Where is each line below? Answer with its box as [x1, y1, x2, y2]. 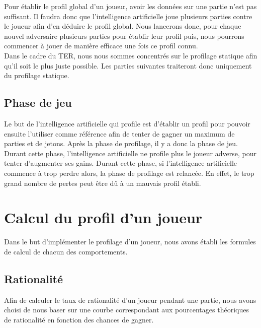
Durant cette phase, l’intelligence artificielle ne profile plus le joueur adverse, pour [4, 148, 256, 158]
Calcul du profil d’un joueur [4, 207, 203, 228]
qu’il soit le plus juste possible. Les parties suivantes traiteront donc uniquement [4, 60, 252, 71]
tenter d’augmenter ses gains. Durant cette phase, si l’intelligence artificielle [4, 158, 237, 168]
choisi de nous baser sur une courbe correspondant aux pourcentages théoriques [4, 304, 249, 315]
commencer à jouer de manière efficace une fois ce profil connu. [4, 40, 198, 51]
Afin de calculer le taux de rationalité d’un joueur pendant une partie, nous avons [4, 294, 256, 305]
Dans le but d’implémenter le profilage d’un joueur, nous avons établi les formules [4, 236, 256, 247]
